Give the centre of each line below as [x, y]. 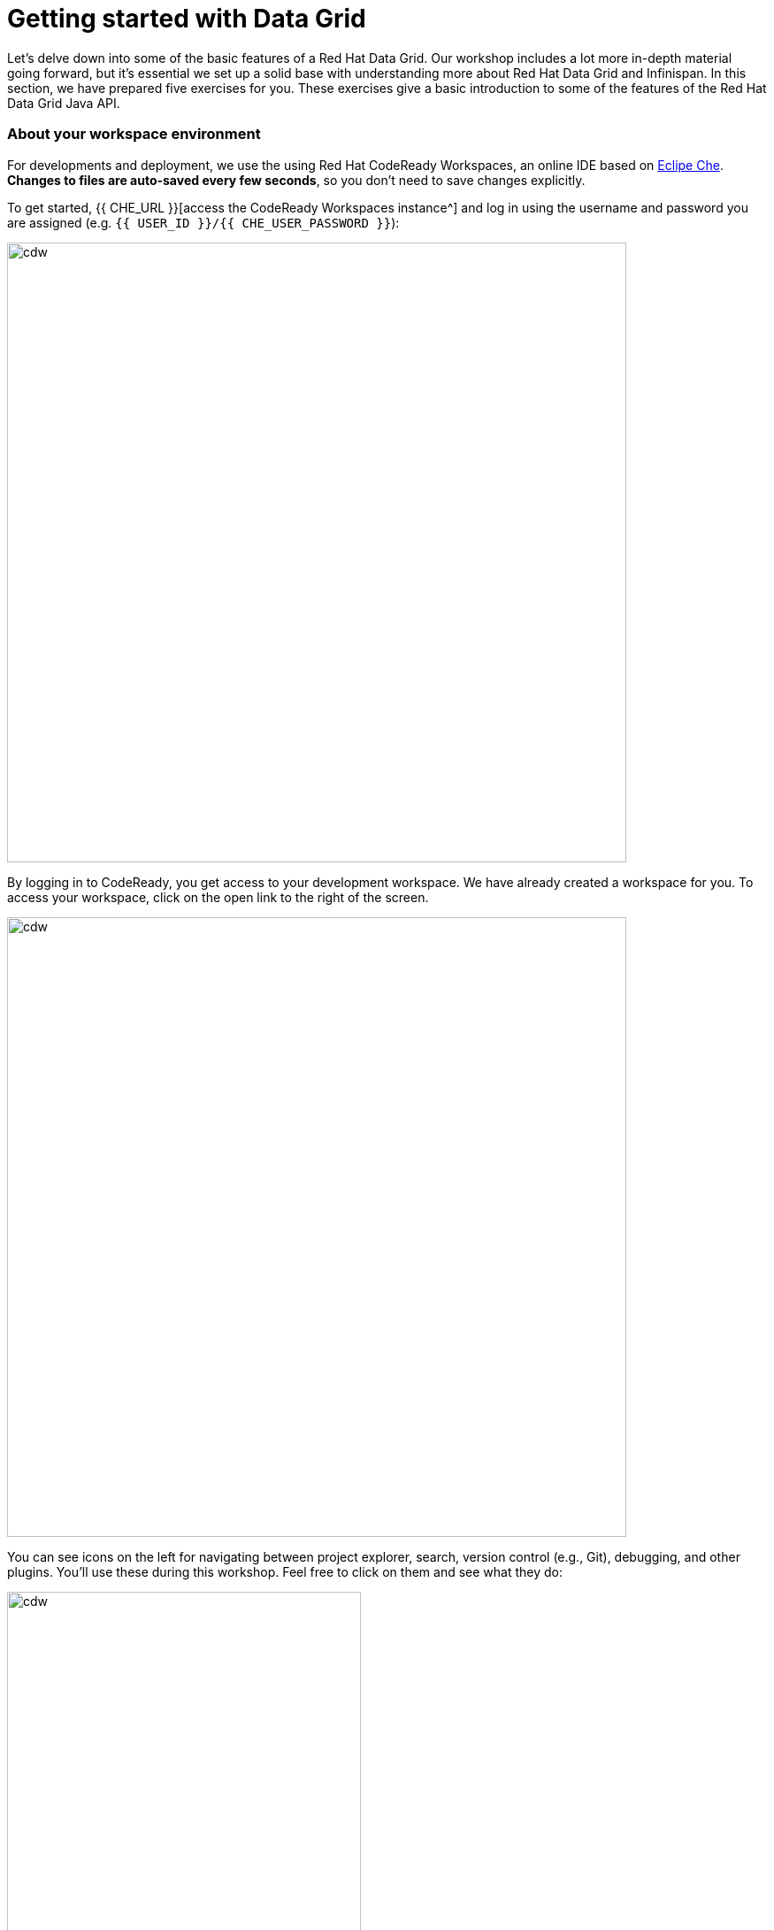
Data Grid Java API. [64, 103]
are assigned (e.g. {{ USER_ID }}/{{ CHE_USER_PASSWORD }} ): [203, 222]
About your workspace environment [134, 134]
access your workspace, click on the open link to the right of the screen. [218, 897]
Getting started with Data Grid [187, 19]
